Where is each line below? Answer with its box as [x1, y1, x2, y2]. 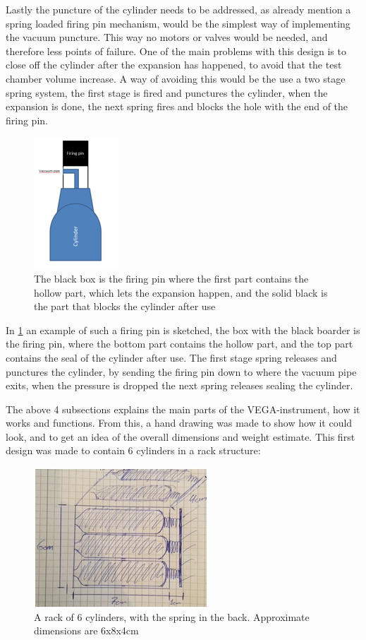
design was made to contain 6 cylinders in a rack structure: [6, 443, 261, 458]
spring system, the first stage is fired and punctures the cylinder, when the [6, 85, 328, 100]
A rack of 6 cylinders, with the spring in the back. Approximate [34, 609, 310, 624]
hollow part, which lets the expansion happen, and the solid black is [34, 285, 328, 300]
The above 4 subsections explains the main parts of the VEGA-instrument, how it [6, 401, 360, 416]
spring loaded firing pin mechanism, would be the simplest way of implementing [6, 16, 350, 30]
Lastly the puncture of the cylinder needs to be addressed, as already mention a [6, 2, 351, 16]
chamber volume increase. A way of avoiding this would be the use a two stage [6, 71, 346, 85]
